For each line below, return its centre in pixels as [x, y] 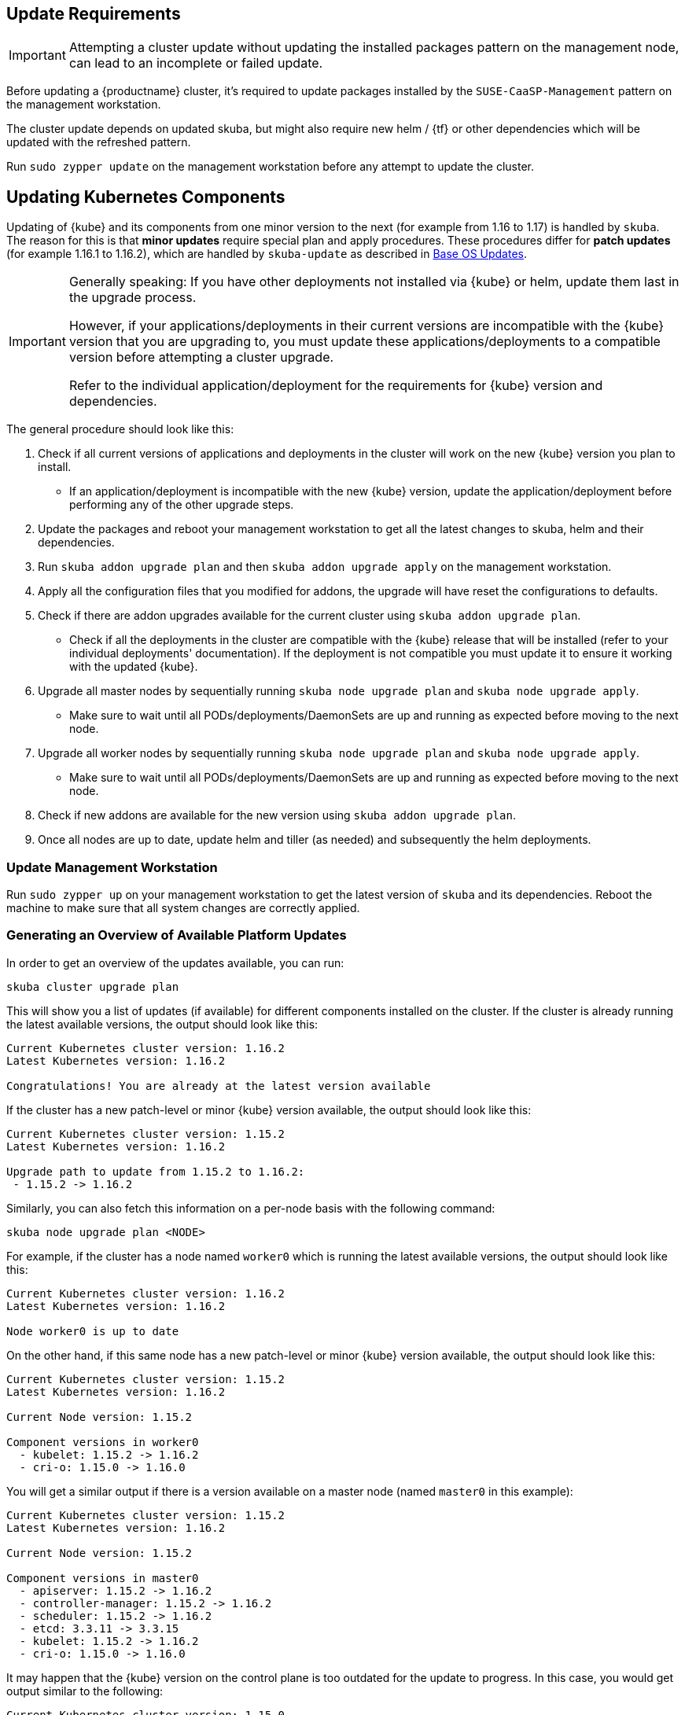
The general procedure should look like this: [120, 429]
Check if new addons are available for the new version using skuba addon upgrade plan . [277, 815]
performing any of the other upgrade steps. [182, 505]
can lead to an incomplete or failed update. [196, 63]
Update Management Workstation [112, 867]
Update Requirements [94, 14]
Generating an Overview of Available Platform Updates [177, 935]
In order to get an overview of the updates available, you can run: [175, 962]
